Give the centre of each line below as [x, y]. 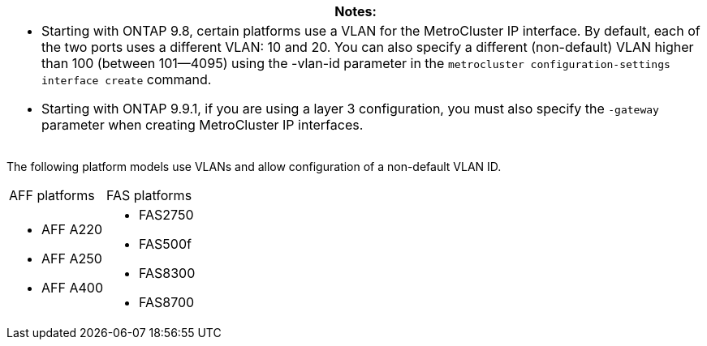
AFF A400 [72, 288]
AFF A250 [72, 258]
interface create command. [127, 79]
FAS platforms [149, 195]
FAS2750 [166, 215]
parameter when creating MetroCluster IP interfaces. [203, 125]
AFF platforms [52, 195]
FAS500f [165, 244]
